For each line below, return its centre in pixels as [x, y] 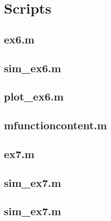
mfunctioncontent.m [55, 125]
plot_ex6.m [34, 96]
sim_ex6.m [33, 68]
